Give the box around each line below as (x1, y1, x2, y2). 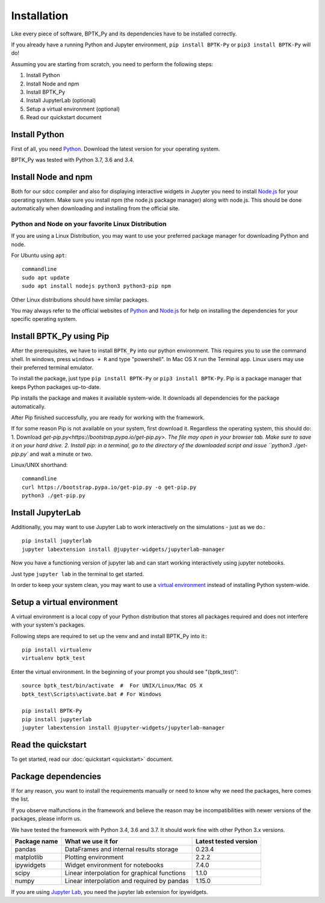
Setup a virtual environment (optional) (26, 105, 120, 113)
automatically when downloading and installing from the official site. (11, 205, 180, 212)
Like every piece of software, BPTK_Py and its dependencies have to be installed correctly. (11, 30, 237, 37)
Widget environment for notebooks (64, 861, 164, 869)
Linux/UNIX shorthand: (11, 461, 68, 468)
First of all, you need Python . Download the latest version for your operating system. (11, 145, 220, 152)
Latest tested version (196, 837, 258, 845)
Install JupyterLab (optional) (26, 97, 96, 104)
